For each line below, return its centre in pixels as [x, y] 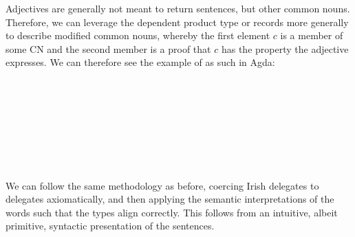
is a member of [312, 35]
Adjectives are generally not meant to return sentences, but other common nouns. [178, 8]
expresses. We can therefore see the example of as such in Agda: [140, 62]
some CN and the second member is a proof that [108, 48]
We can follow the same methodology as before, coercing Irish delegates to [162, 185]
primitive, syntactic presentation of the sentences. [110, 226]
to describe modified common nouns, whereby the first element [138, 35]
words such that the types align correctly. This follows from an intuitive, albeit [172, 212]
